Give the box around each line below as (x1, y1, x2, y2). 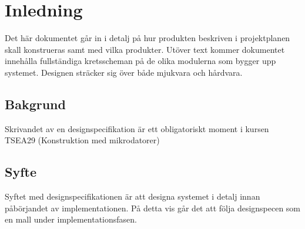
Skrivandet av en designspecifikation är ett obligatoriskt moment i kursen (5, 122, 269, 134)
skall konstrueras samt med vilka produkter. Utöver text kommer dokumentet (5, 43, 285, 55)
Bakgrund (5, 95, 66, 113)
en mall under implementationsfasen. (5, 213, 137, 225)
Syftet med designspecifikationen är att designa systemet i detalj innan (5, 190, 260, 203)
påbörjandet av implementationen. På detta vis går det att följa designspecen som (5, 201, 301, 214)
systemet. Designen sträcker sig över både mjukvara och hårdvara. (5, 66, 243, 78)
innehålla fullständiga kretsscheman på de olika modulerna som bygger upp (5, 55, 276, 67)
